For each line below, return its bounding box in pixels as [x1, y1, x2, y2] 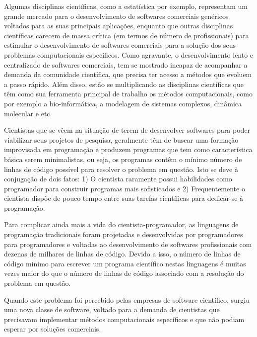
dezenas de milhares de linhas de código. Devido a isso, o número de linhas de [4, 249, 241, 259]
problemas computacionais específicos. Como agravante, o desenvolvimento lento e [4, 49, 254, 60]
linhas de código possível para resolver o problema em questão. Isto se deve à [4, 164, 238, 174]
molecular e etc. [4, 108, 52, 118]
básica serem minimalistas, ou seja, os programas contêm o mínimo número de [4, 154, 242, 164]
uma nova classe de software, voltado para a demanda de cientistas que [4, 304, 220, 315]
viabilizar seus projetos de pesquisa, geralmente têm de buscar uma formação [4, 134, 239, 145]
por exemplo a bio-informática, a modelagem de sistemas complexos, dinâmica [4, 98, 242, 108]
